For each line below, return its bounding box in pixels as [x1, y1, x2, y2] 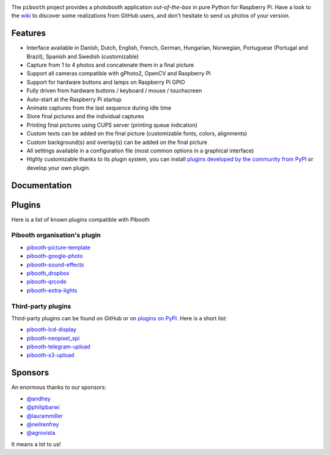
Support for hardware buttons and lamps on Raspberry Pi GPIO [26, 78, 186, 86]
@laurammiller [26, 412, 64, 419]
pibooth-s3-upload [26, 352, 75, 359]
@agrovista [26, 429, 56, 437]
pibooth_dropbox [26, 269, 70, 277]
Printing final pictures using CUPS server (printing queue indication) [26, 121, 198, 129]
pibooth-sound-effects [26, 261, 84, 268]
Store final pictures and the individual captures [26, 113, 144, 120]
